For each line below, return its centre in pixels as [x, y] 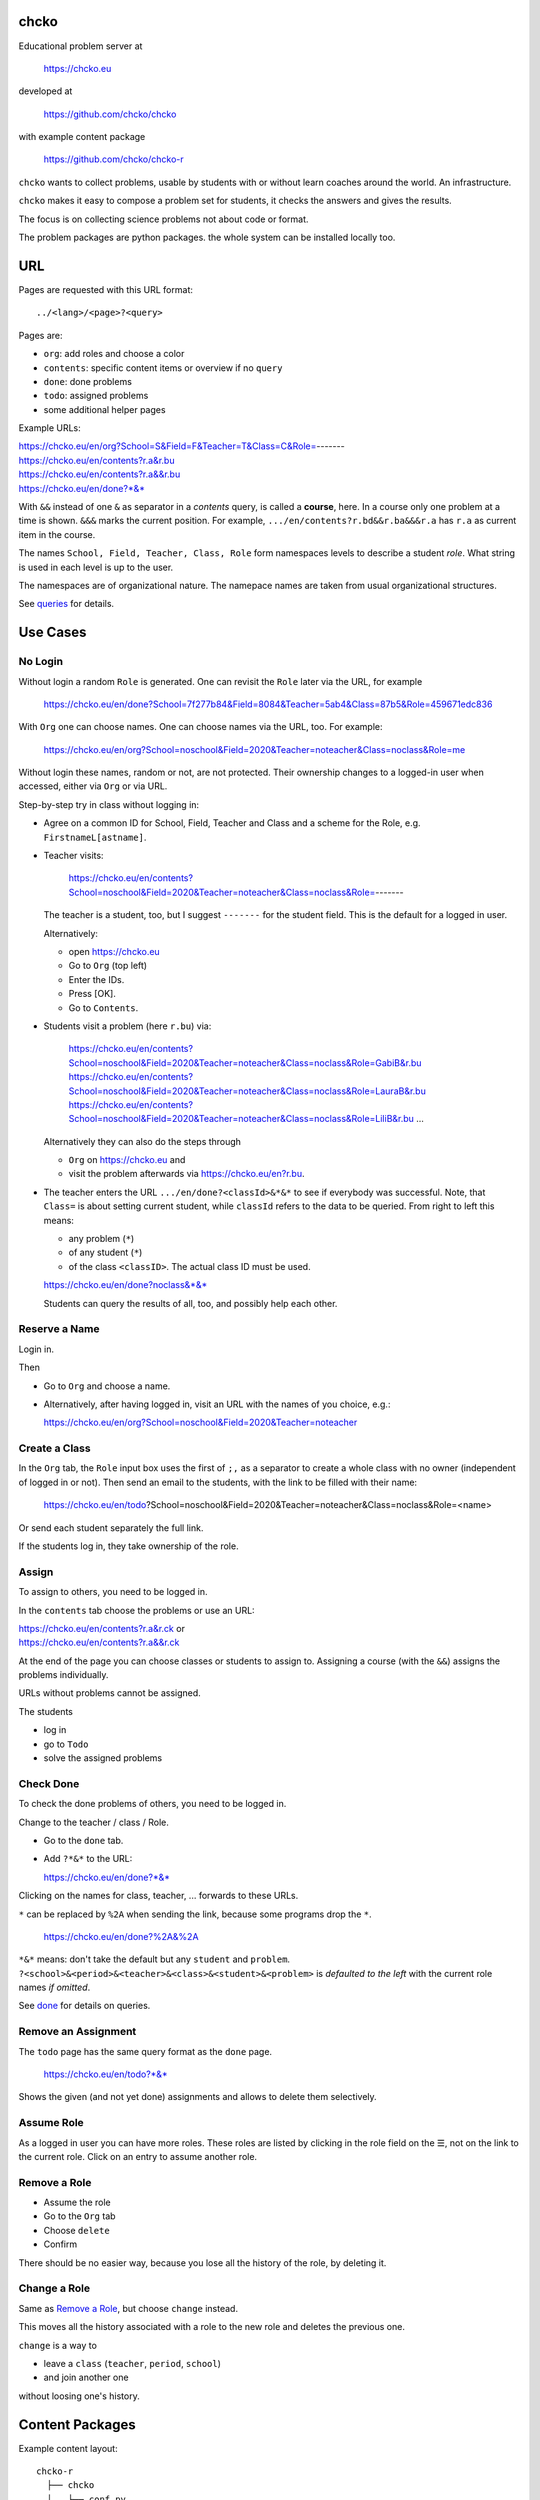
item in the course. [57, 534]
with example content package [82, 137]
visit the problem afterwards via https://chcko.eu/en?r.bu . [186, 1174]
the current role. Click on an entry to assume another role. [138, 2156]
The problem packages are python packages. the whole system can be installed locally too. [207, 237]
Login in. [36, 1349]
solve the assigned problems [103, 1758]
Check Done [49, 1783]
